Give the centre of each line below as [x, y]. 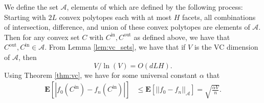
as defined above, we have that [182, 37]
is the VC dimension [226, 47]
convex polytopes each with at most [115, 17]
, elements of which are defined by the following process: [155, 7]
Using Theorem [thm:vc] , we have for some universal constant [101, 75]
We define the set [31, 7]
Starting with [25, 17]
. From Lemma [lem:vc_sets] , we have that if [115, 47]
